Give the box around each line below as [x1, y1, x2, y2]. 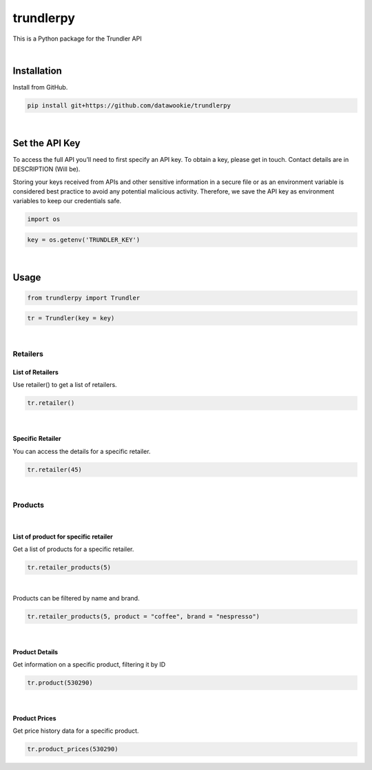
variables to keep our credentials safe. [12, 197, 122, 205]
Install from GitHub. [12, 83, 68, 91]
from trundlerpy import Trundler [27, 293, 141, 302]
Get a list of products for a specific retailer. [12, 545, 134, 554]
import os [27, 216, 61, 223]
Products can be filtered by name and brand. [12, 594, 141, 602]
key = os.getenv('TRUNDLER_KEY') [27, 236, 141, 244]
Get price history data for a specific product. [12, 727, 139, 735]
